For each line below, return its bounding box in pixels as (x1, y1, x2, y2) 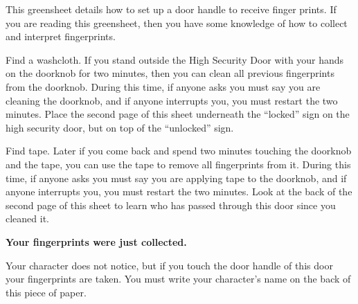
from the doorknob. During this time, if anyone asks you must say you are (6, 79, 321, 93)
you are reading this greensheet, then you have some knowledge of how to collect (6, 15, 348, 30)
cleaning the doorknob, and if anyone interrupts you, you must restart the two (6, 93, 338, 107)
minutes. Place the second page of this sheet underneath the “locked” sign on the (6, 107, 350, 121)
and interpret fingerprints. (6, 29, 116, 44)
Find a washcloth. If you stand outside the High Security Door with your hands (6, 52, 344, 66)
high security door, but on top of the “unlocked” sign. (6, 120, 234, 134)
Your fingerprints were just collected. (6, 234, 187, 249)
